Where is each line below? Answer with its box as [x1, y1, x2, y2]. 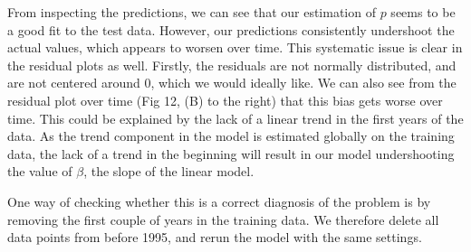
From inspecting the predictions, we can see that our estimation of [7, 3, 376, 21]
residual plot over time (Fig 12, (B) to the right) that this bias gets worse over [7, 90, 443, 109]
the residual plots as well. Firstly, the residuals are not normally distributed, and [7, 55, 457, 74]
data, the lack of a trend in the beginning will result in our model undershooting [7, 144, 455, 163]
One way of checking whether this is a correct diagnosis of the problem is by [7, 191, 431, 210]
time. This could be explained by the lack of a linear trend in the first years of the [7, 108, 464, 127]
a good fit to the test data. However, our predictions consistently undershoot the [7, 20, 455, 39]
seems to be [390, 3, 456, 21]
